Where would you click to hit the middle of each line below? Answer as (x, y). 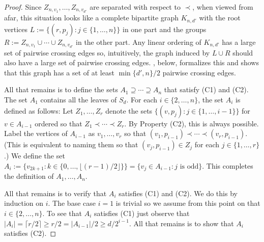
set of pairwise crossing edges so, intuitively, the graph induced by (107, 52)
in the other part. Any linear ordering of (139, 42)
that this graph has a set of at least (59, 72)
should (243, 52)
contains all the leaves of (79, 100)
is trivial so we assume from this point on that (188, 203)
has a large (239, 42)
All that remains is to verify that (55, 193)
